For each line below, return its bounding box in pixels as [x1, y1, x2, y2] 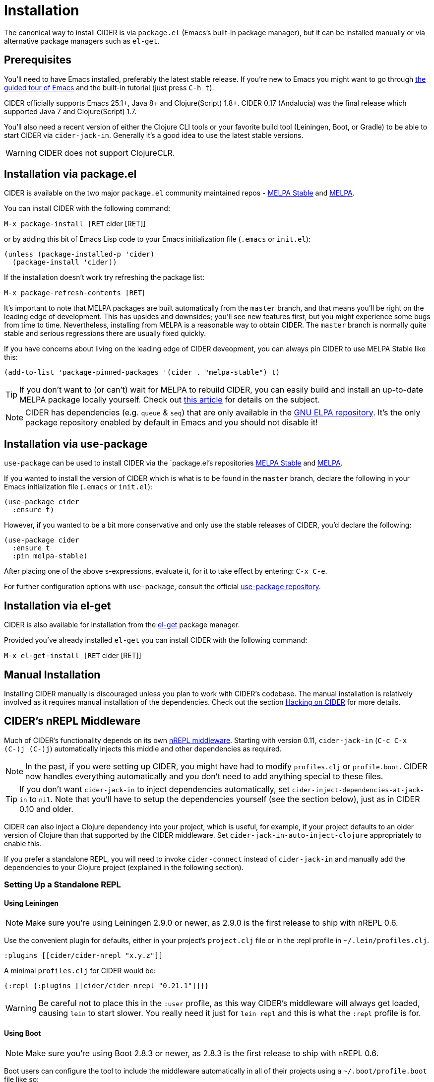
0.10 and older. [19, 804, 73, 814]
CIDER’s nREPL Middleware [4, 715, 141, 728]
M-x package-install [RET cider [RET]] [4, 219, 146, 228]
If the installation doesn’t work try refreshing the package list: [4, 273, 205, 282]
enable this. [4, 839, 42, 848]
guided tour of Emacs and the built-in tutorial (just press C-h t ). [4, 83, 214, 92]
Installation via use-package [4, 437, 148, 450]
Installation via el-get [4, 599, 111, 612]
